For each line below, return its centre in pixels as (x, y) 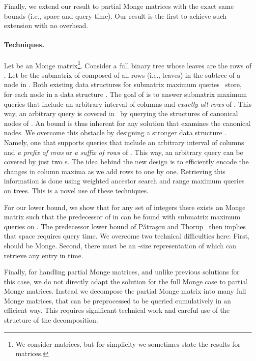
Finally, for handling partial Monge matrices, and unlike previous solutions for (122, 272)
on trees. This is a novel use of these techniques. (76, 190)
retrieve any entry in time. (44, 255)
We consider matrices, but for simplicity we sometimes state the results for (128, 344)
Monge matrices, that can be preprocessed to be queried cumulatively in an (117, 300)
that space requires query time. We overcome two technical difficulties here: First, (127, 236)
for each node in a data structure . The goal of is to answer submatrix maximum (126, 94)
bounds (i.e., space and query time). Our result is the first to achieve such (115, 15)
